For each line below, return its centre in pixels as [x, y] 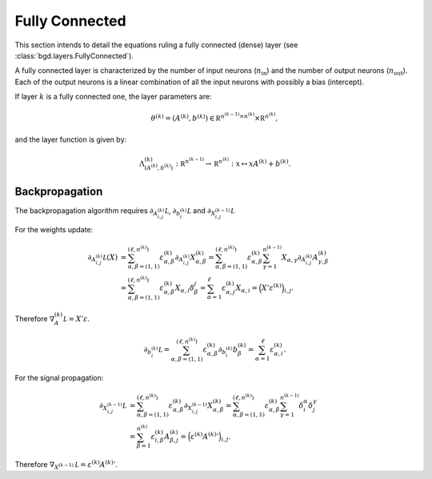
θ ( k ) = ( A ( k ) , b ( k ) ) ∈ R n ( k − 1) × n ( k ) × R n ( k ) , [214, 117]
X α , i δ [185, 289]
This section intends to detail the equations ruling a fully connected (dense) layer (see [156, 45]
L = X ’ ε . [76, 318]
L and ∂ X [201, 212]
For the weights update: [54, 229]
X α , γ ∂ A [294, 258]
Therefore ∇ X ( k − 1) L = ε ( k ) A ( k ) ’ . [66, 465]
